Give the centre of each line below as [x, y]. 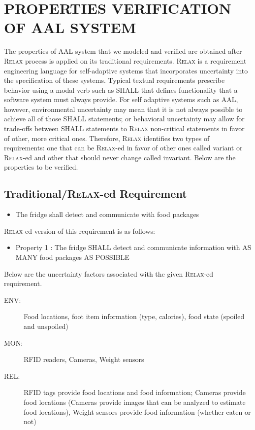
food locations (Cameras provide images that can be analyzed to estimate [135, 402]
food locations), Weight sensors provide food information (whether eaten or [137, 412]
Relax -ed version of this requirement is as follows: [80, 231]
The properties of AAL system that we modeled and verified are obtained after [123, 51]
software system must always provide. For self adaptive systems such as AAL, [121, 99]
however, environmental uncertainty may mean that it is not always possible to [123, 109]
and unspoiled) [46, 326]
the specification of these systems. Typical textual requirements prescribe [114, 80]
